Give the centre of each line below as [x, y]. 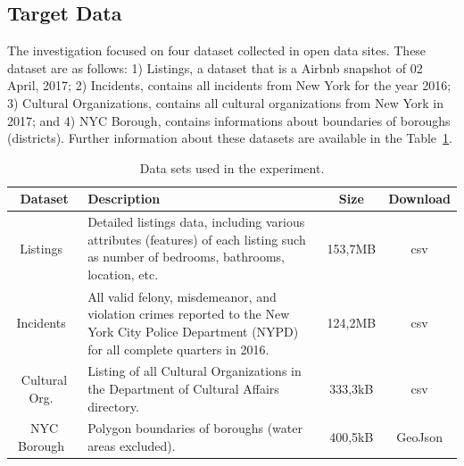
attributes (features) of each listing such [197, 239]
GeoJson [419, 437]
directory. [113, 406]
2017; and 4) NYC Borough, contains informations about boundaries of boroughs [229, 120]
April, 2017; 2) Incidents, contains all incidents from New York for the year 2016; [229, 85]
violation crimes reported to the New [189, 314]
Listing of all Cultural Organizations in [195, 371]
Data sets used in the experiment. [232, 167]
